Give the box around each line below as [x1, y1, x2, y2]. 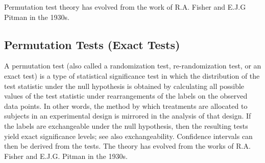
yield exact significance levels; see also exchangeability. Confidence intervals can [4, 130, 253, 141]
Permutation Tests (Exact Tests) [4, 36, 180, 52]
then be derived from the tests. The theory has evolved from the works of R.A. [4, 141, 251, 151]
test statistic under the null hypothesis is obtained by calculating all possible [4, 80, 245, 91]
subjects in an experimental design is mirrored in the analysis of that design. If [4, 110, 251, 121]
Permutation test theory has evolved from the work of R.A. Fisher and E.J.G [4, 2, 246, 12]
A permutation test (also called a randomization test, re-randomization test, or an [4, 60, 261, 71]
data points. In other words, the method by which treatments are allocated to [4, 100, 248, 111]
